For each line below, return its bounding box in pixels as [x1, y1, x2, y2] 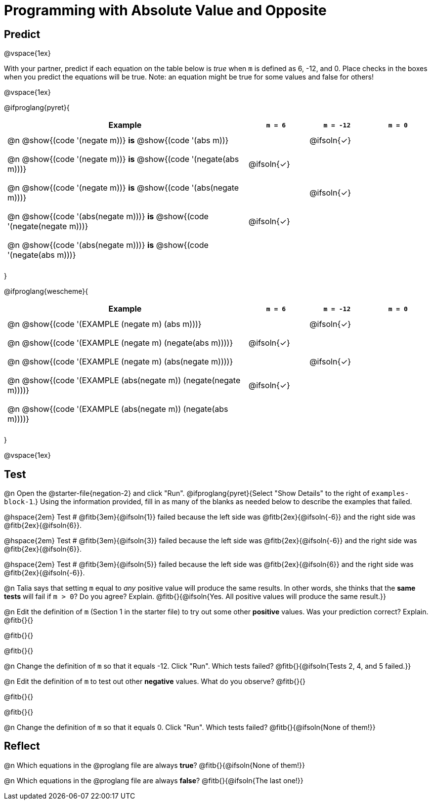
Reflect [4, 740, 40, 753]
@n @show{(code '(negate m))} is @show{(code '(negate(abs [7, 154, 239, 164]
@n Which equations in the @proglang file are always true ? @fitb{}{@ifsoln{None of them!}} [4, 761, 305, 769]
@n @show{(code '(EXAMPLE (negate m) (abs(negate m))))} [7, 357, 233, 367]
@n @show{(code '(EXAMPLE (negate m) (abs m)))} [7, 319, 202, 329]
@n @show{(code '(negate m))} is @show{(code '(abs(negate [7, 183, 239, 193]
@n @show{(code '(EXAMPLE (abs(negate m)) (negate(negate [7, 375, 241, 386]
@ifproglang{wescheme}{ [4, 287, 88, 296]
